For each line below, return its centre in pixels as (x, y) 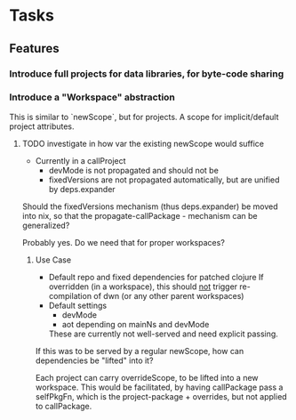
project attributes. (42, 126)
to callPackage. (64, 406)
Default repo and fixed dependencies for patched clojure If (156, 277)
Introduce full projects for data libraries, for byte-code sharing (147, 74)
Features (34, 48)
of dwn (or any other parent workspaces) (168, 295)
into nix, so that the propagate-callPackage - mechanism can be (140, 215)
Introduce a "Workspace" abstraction (92, 97)
